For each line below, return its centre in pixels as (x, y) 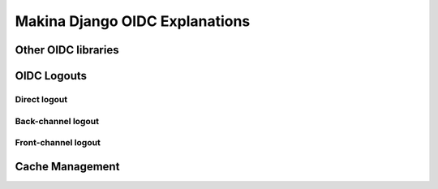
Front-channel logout (58, 143)
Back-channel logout (57, 121)
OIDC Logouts (51, 76)
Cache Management (67, 166)
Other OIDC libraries (67, 50)
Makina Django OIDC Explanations (133, 21)
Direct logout (41, 99)
